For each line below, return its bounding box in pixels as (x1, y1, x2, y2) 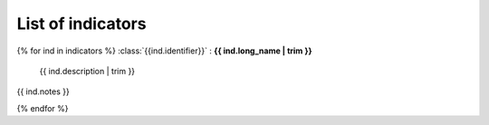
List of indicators (16, 14, 147, 34)
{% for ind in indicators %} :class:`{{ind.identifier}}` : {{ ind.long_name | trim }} (16, 45, 312, 56)
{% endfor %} (16, 102, 69, 113)
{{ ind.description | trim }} (39, 65, 136, 76)
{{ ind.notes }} (16, 86, 70, 97)
